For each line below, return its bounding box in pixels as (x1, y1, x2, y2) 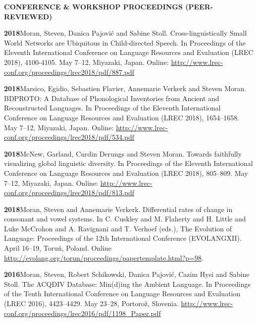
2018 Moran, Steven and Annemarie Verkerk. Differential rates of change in (4, 204, 233, 214)
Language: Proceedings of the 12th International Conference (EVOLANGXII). (4, 233, 242, 243)
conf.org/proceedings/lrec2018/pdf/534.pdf (4, 132, 135, 142)
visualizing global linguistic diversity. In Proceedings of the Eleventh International (4, 158, 253, 168)
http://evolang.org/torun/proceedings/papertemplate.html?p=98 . (4, 252, 204, 263)
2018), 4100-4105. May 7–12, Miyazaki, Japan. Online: (4, 56, 169, 67)
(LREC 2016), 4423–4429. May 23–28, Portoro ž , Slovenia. (4, 298, 179, 309)
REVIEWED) (4, 11, 52, 21)
